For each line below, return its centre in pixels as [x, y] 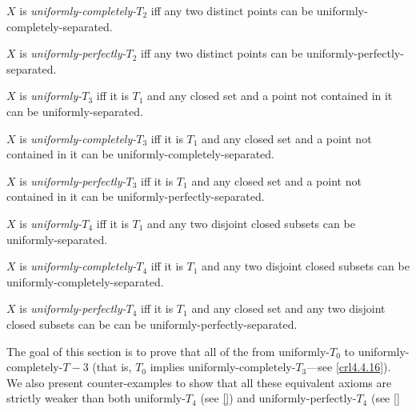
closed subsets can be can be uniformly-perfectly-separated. [152, 324]
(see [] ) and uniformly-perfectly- [278, 398]
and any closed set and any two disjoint [288, 308]
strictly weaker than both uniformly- [96, 398]
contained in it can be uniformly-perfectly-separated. [136, 196]
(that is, [112, 367]
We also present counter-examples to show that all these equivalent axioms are [199, 382]
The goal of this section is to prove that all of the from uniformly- [168, 351]
